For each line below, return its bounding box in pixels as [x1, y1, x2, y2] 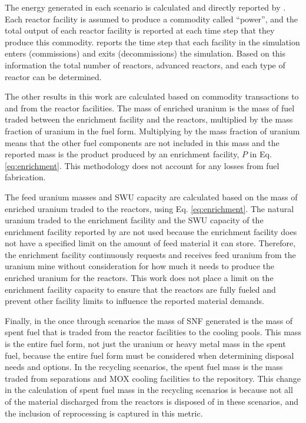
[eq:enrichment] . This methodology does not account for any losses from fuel [5, 159, 280, 171]
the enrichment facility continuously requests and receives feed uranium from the [5, 248, 296, 260]
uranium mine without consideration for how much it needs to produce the [5, 260, 275, 272]
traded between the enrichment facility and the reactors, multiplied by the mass [5, 113, 293, 125]
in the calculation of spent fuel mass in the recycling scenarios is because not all [5, 384, 293, 396]
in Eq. [250, 148, 272, 160]
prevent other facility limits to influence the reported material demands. [5, 295, 264, 307]
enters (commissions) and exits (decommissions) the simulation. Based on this [5, 47, 286, 60]
